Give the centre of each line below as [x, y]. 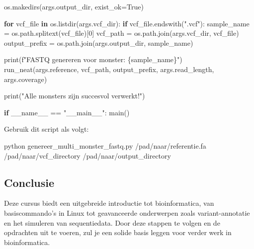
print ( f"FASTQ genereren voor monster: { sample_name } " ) [93, 59]
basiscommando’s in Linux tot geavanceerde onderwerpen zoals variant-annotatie [127, 212]
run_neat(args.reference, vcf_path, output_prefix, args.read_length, [109, 69]
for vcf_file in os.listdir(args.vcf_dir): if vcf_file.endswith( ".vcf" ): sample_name [127, 23]
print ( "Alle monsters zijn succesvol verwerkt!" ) [75, 96]
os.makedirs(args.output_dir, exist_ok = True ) [74, 6]
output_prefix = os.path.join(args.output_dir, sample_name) [99, 42]
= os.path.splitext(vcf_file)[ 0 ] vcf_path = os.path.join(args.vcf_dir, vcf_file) [122, 33]
